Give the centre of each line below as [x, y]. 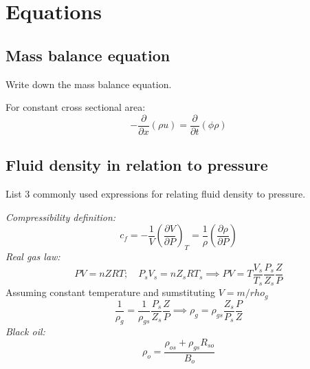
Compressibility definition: [61, 217]
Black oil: [25, 331]
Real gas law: [33, 256]
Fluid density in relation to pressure [137, 165]
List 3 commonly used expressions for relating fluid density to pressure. [156, 194]
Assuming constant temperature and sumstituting [110, 292]
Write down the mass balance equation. [89, 84]
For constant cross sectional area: [76, 107]
